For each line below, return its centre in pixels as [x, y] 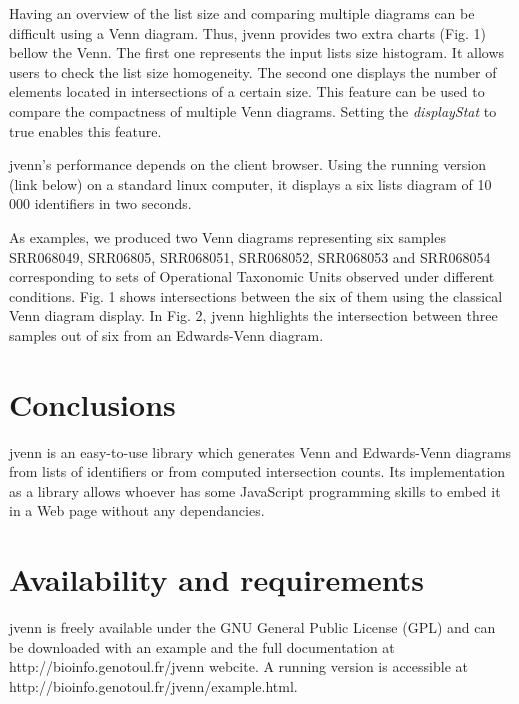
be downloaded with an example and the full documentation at [202, 646]
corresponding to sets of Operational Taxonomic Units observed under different [252, 276]
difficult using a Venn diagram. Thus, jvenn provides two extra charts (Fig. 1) [248, 32]
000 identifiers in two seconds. [100, 203]
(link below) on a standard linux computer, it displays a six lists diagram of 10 [250, 183]
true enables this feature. [85, 130]
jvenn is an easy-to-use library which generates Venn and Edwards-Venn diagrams [260, 451]
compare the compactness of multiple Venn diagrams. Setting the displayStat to [253, 110]
